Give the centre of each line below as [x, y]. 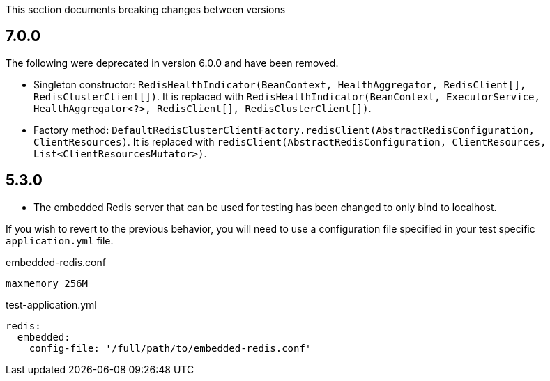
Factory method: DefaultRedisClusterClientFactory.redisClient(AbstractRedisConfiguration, [284, 130]
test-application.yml [51, 304]
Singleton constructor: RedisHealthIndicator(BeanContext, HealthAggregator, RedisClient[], [280, 84]
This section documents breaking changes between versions [146, 9]
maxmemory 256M [47, 283]
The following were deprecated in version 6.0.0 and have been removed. [172, 63]
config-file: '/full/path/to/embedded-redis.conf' [170, 348]
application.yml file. [60, 240]
